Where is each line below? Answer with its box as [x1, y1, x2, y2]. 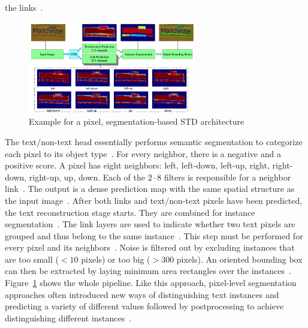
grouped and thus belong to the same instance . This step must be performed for [5, 229, 303, 242]
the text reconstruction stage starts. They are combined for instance [5, 206, 255, 218]
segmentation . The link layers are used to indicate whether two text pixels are [5, 218, 295, 230]
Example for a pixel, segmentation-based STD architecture [29, 115, 244, 128]
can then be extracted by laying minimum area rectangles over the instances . [5, 264, 291, 277]
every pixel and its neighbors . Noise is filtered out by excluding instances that [5, 241, 295, 254]
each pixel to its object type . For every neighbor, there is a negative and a [5, 147, 281, 160]
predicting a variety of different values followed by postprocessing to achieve [5, 300, 284, 312]
